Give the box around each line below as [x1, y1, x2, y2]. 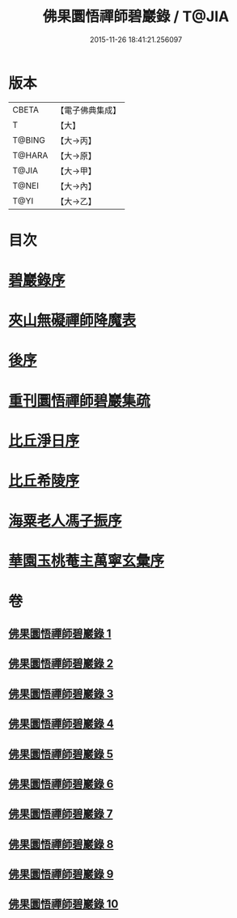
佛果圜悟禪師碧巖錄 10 [8, 897, 119, 912]
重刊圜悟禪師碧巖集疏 [8, 391, 151, 410]
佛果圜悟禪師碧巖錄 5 [8, 747, 114, 761]
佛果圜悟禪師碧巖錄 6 [8, 777, 114, 791]
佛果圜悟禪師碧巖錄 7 [8, 807, 113, 821]
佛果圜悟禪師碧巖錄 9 [8, 868, 114, 882]
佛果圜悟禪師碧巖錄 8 [8, 837, 114, 851]
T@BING [12, 134, 46, 146]
